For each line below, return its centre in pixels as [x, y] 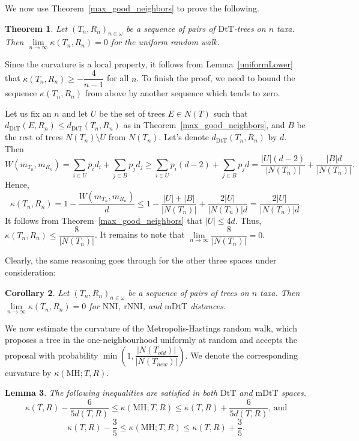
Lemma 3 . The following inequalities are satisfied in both [111, 393]
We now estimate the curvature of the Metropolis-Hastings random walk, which [151, 328]
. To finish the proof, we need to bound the [216, 78]
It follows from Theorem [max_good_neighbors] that [104, 220]
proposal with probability [52, 355]
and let [75, 113]
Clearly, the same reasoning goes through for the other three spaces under [141, 260]
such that [231, 113]
